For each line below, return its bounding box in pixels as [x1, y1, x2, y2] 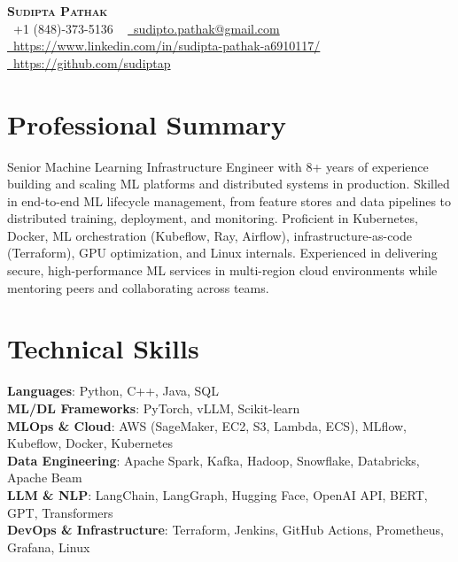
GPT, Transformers [7, 503, 113, 521]
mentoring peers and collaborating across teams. [7, 278, 269, 296]
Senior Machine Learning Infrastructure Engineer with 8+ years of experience [7, 157, 429, 175]
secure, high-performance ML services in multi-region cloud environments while [7, 261, 438, 280]
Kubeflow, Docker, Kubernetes [7, 434, 174, 452]
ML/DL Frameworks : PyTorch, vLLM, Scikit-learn [7, 398, 300, 417]
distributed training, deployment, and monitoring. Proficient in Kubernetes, [7, 209, 418, 227]
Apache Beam [7, 468, 82, 487]
